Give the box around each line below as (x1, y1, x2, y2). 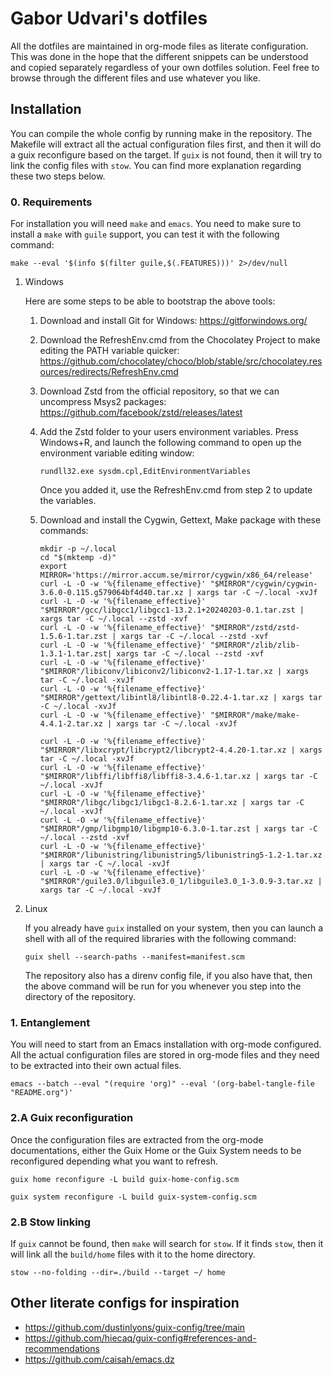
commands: (39, 525, 89, 537)
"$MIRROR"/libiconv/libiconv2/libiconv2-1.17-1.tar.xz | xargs (39, 667, 310, 677)
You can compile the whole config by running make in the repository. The (10, 127, 313, 139)
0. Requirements (10, 195, 93, 209)
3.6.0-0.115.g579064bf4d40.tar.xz (39, 588, 184, 598)
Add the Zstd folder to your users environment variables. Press (39, 426, 299, 438)
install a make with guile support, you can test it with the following (10, 228, 280, 241)
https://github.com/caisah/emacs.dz (24, 1353, 175, 1365)
